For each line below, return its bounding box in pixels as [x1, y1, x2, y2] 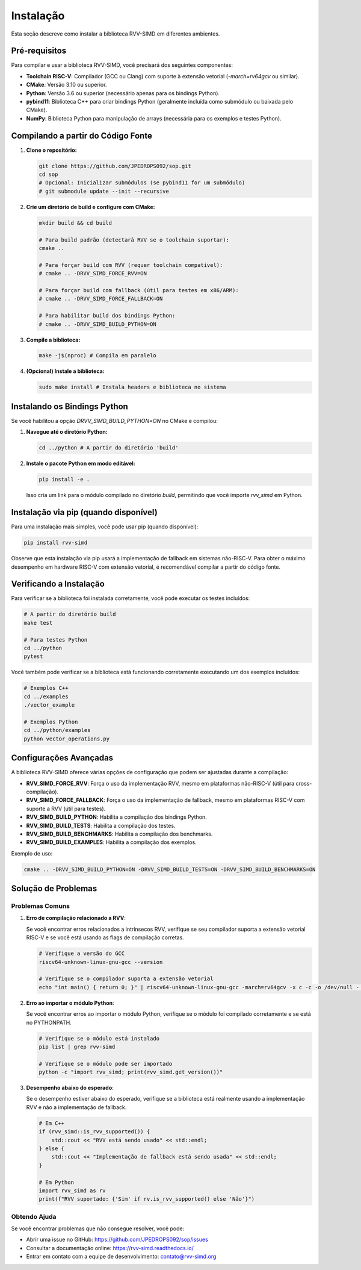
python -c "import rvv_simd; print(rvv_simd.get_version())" [39, 1069, 223, 1075]
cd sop [39, 171, 58, 178]
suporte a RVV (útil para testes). [26, 805, 106, 812]
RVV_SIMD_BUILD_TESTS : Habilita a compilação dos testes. [26, 822, 176, 829]
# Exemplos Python [23, 718, 78, 725]
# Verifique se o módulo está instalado [39, 1035, 159, 1042]
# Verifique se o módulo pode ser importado [39, 1060, 173, 1067]
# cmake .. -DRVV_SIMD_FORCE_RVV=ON [39, 270, 147, 277]
